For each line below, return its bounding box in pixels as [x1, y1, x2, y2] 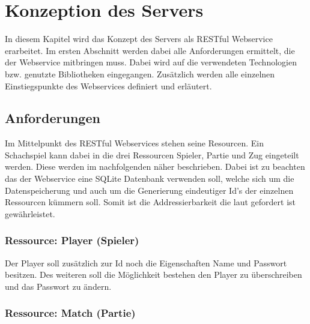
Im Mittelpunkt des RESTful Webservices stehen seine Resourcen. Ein [5, 137, 264, 149]
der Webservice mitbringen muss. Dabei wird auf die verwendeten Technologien [5, 56, 297, 68]
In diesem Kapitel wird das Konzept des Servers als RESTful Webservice [5, 32, 273, 45]
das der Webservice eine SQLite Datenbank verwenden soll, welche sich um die [5, 172, 294, 185]
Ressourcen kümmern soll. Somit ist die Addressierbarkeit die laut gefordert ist [5, 196, 296, 208]
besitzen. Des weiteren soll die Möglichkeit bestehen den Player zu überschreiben [5, 268, 302, 281]
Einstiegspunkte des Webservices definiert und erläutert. [5, 79, 212, 92]
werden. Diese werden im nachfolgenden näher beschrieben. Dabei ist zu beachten [5, 160, 305, 173]
